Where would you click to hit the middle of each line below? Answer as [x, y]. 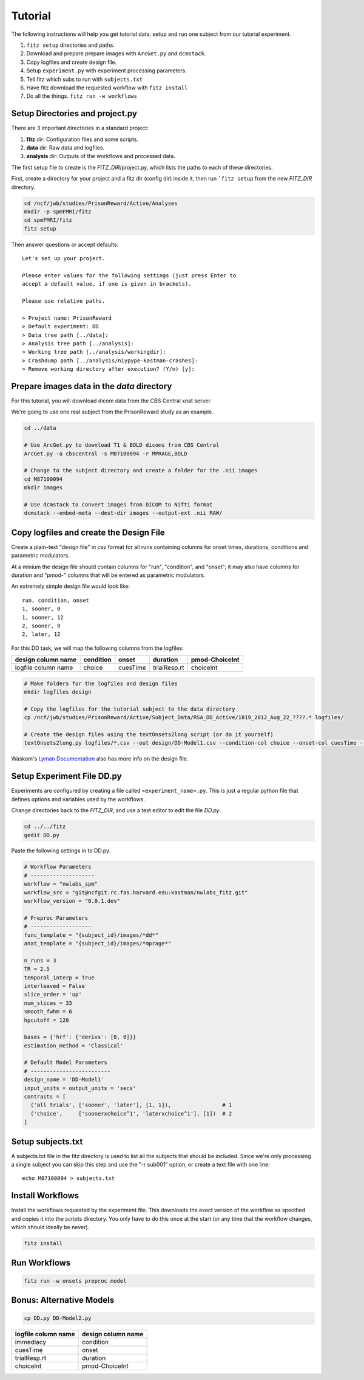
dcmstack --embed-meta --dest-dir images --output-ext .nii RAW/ [123, 513]
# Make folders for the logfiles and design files [101, 683]
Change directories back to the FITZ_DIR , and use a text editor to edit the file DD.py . [116, 810]
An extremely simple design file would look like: [71, 586]
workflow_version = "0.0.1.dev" [72, 901]
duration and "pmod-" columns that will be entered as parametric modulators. [108, 575]
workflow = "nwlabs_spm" [61, 884]
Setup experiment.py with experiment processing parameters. [107, 71]
